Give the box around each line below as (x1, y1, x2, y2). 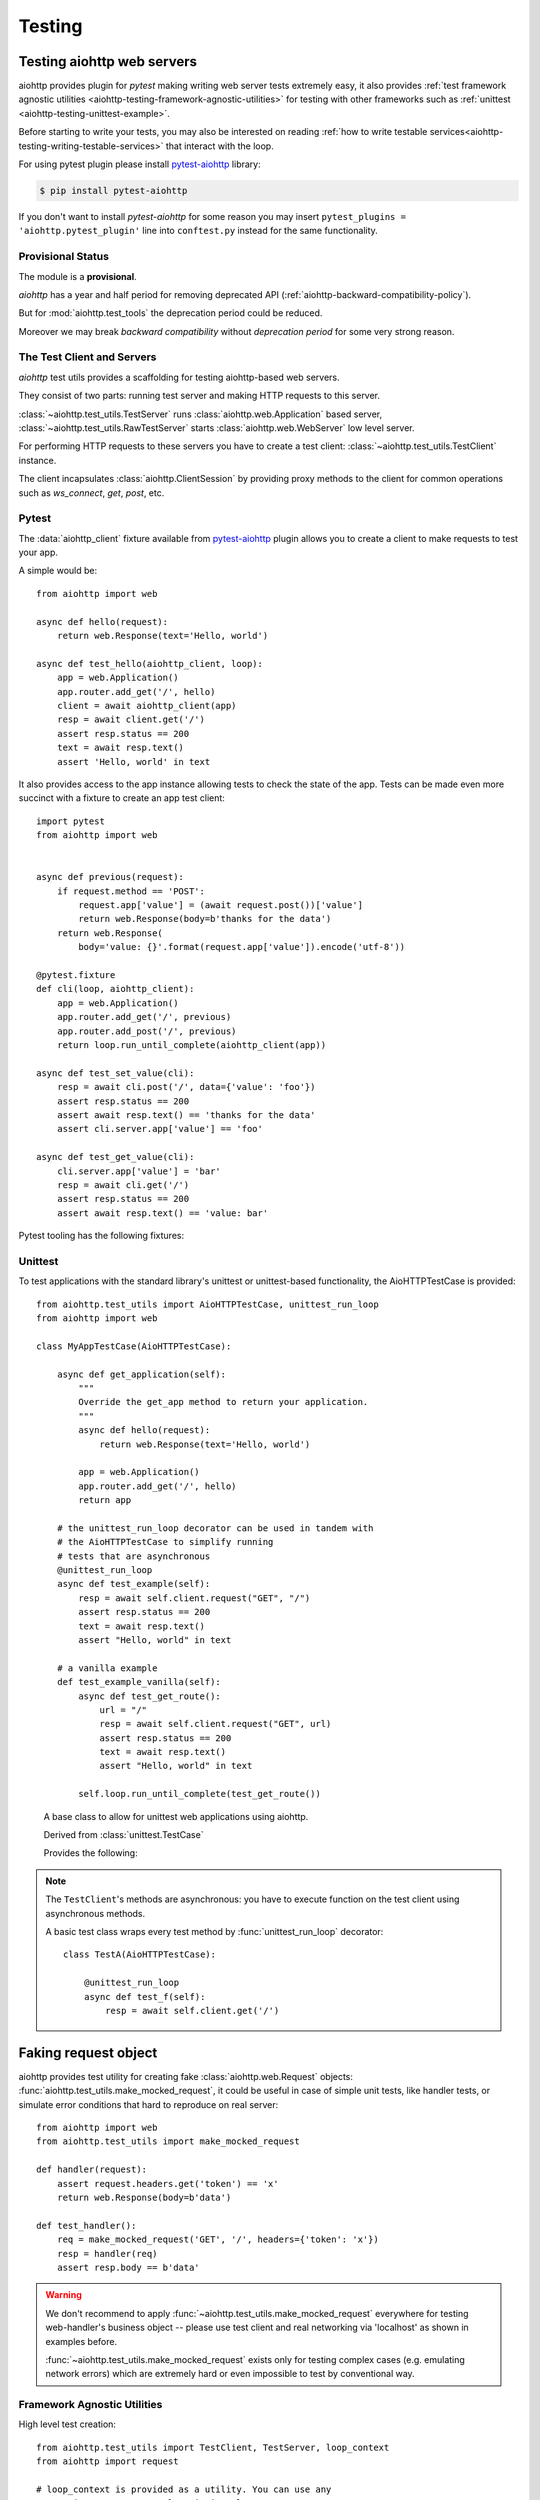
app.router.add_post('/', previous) (56, 1025, 237, 1037)
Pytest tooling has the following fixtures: (18, 1230, 185, 1242)
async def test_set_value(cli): (36, 1067, 195, 1079)
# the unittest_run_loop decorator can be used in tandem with (56, 1522, 374, 1534)
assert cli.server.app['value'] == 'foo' (56, 1123, 264, 1135)
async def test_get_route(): (78, 1690, 222, 1702)
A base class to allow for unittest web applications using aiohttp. (43, 1810, 309, 1822)
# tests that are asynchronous (56, 1550, 211, 1562)
